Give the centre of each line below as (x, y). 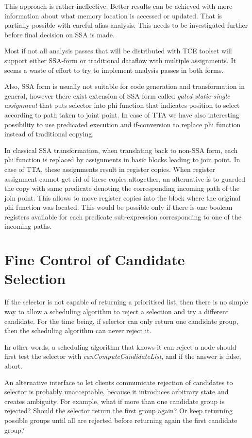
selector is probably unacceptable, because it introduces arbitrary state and (117, 392)
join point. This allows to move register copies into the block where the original (123, 197)
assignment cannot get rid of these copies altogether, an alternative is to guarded (125, 178)
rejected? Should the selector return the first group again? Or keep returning (118, 411)
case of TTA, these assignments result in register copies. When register (110, 169)
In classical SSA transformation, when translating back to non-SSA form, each (121, 150)
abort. (14, 365)
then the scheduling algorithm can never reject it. (78, 330)
